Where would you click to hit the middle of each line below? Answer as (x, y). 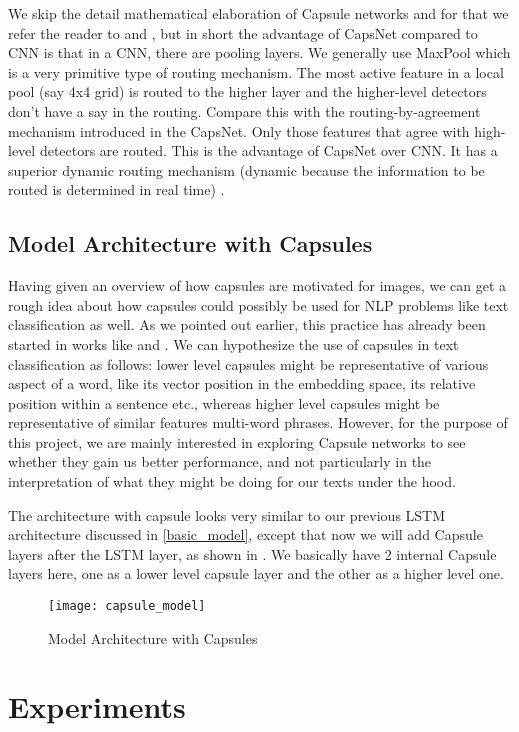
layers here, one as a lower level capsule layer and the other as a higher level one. (256, 573)
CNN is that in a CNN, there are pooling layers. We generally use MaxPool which (259, 52)
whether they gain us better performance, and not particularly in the (220, 461)
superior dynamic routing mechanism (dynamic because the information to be (246, 169)
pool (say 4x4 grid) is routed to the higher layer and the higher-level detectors (247, 91)
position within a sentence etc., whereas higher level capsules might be (224, 402)
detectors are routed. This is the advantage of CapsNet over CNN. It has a (268, 150)
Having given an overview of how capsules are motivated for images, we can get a (257, 285)
